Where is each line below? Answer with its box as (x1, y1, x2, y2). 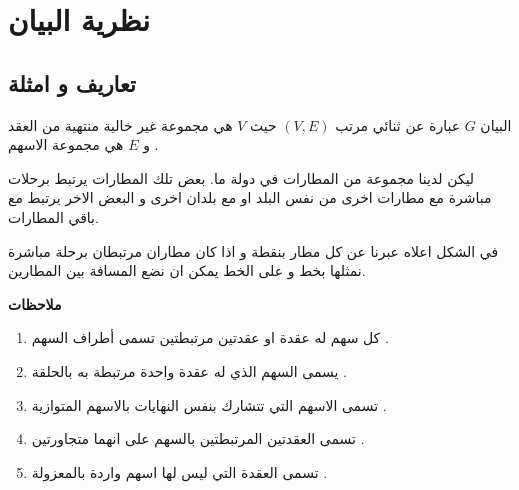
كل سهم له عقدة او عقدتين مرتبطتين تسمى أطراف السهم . (31, 327, 389, 348)
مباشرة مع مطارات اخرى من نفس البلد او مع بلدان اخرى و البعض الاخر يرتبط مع (8, 187, 492, 208)
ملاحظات (8, 293, 62, 314)
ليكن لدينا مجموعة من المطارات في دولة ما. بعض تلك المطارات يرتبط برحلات (8, 167, 475, 188)
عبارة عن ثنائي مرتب (335, 114, 460, 135)
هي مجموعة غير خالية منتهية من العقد (8, 114, 233, 135)
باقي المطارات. (8, 206, 99, 227)
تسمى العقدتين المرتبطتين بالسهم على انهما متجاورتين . (31, 428, 365, 449)
